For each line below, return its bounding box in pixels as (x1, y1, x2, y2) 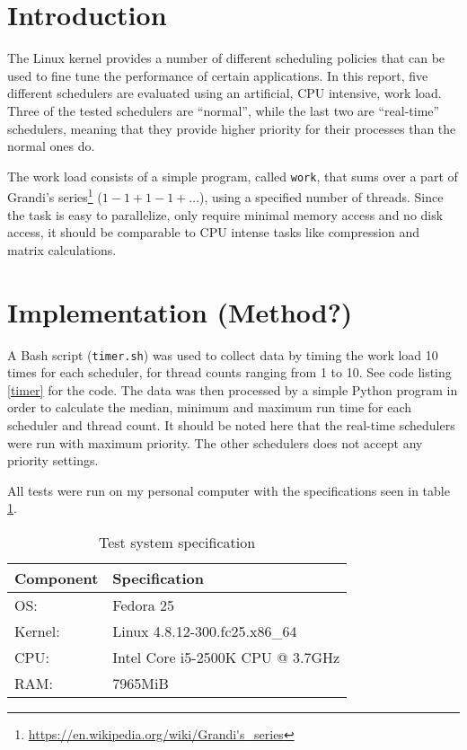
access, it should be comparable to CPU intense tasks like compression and (7, 223, 419, 242)
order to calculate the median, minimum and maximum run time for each (7, 398, 412, 417)
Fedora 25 (112, 594, 175, 615)
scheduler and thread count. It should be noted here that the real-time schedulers (7, 415, 455, 434)
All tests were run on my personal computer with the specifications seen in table (7, 481, 450, 499)
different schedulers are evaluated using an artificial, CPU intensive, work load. (7, 84, 442, 102)
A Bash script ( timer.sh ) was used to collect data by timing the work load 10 (7, 345, 438, 364)
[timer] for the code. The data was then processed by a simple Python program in (7, 380, 458, 399)
